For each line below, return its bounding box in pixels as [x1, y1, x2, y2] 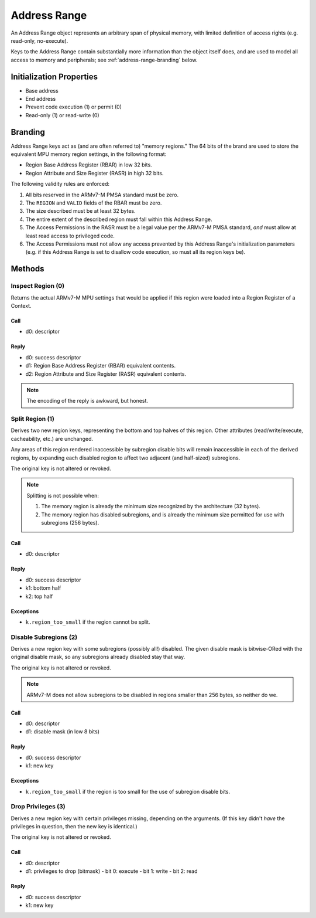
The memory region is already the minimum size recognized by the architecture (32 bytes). [41, 503, 260, 510]
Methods [11, 264, 44, 274]
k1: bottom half [25, 584, 61, 591]
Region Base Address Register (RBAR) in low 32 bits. [25, 161, 152, 168]
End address [25, 96, 56, 103]
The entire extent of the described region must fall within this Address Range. [25, 216, 212, 223]
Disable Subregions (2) [11, 633, 78, 641]
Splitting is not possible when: [26, 492, 99, 499]
